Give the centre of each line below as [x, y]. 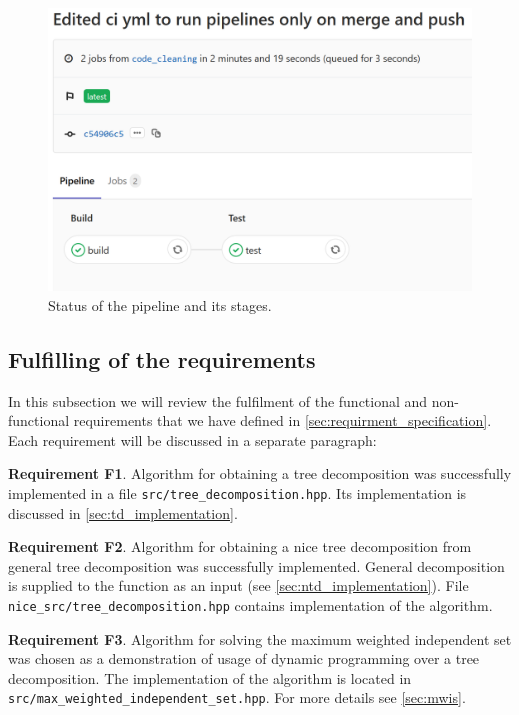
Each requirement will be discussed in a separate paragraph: [192, 439]
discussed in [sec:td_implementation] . [123, 512]
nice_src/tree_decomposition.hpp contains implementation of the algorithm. [250, 605]
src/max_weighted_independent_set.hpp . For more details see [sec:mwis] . [237, 697]
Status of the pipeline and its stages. [160, 304]
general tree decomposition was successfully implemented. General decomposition [256, 565]
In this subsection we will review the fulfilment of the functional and [218, 400]
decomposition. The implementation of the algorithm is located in [210, 677]
